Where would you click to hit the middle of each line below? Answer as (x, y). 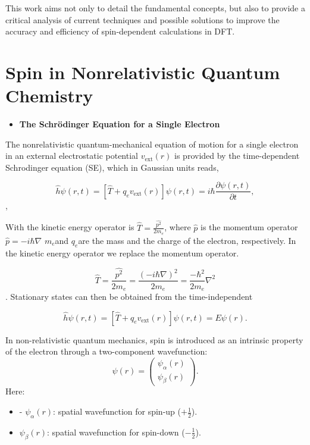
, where (178, 227)
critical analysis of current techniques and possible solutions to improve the (143, 19)
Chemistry (49, 95)
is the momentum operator (249, 227)
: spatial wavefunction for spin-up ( (117, 411)
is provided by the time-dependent (237, 156)
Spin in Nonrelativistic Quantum (143, 72)
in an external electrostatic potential (72, 156)
